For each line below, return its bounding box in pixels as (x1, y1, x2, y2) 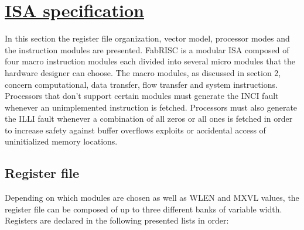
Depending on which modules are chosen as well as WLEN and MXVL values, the (5, 191, 299, 204)
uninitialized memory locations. (5, 135, 118, 147)
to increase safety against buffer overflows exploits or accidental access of (5, 123, 266, 136)
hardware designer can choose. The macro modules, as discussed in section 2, (5, 66, 281, 78)
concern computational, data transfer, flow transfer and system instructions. (5, 78, 278, 90)
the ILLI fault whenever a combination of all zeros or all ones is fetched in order (5, 112, 293, 125)
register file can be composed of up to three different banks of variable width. (5, 202, 282, 215)
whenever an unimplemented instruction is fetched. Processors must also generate (5, 101, 298, 113)
